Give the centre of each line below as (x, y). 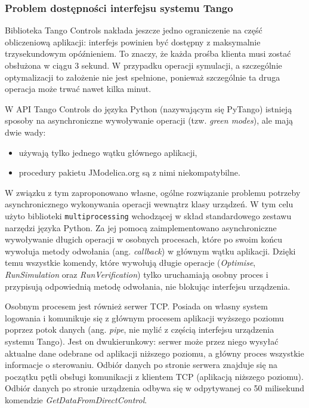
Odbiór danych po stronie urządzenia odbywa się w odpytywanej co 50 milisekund (155, 388)
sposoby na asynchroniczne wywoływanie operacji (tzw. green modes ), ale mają (149, 120)
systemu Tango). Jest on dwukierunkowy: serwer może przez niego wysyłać (142, 341)
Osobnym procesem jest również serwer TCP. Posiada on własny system (136, 306)
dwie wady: (25, 132)
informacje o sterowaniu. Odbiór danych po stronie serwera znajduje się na (141, 365)
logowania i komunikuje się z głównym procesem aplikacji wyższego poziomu (144, 317)
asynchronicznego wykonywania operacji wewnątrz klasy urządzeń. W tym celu (149, 204)
